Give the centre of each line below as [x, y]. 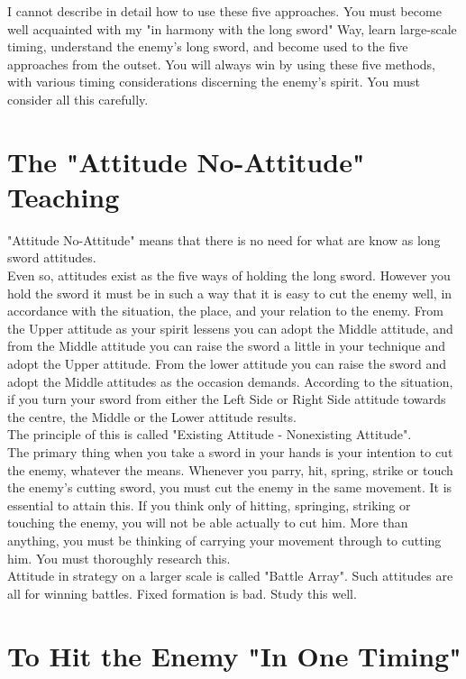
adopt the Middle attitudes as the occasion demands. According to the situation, [230, 381]
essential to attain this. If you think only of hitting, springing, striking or [209, 505]
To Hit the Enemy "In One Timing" [234, 655]
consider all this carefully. [78, 99]
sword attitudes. [52, 257]
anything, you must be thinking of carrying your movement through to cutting [224, 540]
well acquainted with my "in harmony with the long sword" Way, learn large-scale [232, 28]
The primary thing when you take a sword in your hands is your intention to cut [230, 452]
